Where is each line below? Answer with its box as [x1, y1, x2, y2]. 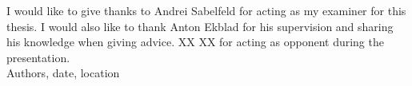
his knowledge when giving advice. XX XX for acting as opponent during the [6, 33, 384, 50]
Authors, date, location [6, 64, 120, 81]
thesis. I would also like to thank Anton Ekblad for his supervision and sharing [6, 18, 394, 34]
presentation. [6, 49, 70, 65]
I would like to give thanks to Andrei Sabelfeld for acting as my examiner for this [6, 2, 406, 18]
